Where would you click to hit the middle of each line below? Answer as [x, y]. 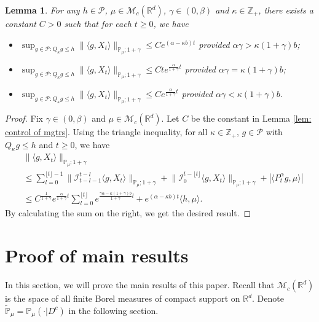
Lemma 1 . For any [42, 10]
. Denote [268, 298]
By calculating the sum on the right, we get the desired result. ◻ [128, 213]
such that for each [98, 23]
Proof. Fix [24, 118]
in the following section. [113, 310]
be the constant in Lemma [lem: [251, 118]
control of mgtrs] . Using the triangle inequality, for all [106, 132]
